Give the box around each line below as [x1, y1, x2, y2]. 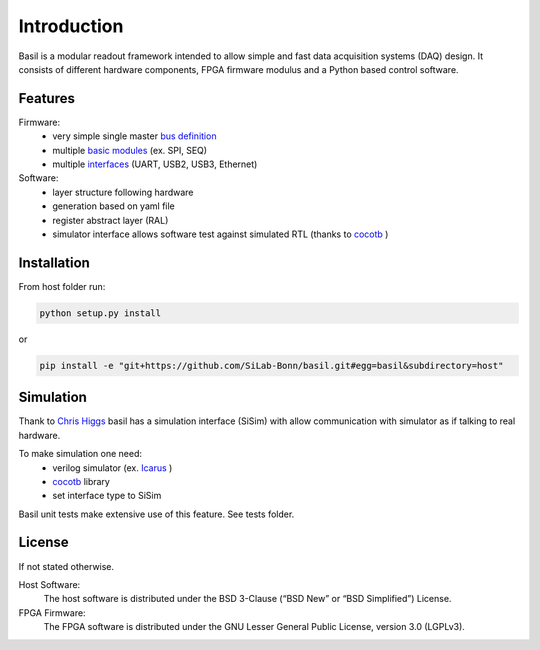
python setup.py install [39, 307, 162, 319]
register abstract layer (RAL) [52, 214, 169, 226]
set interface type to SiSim [52, 490, 162, 502]
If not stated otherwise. [18, 560, 115, 572]
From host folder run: [18, 280, 106, 292]
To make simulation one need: [18, 448, 142, 460]
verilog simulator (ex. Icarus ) [52, 461, 173, 474]
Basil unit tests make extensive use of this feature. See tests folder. [18, 508, 295, 520]
